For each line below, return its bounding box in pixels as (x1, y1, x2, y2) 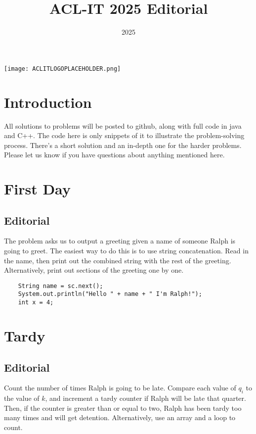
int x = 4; (18, 299, 54, 306)
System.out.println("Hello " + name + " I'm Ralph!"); (18, 290, 202, 298)
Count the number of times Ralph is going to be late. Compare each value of (4, 383, 236, 393)
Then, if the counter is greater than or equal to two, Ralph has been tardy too (4, 402, 242, 413)
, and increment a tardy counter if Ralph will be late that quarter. (45, 393, 246, 403)
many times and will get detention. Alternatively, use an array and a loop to (4, 412, 236, 423)
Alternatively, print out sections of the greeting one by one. (4, 265, 184, 275)
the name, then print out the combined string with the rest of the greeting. (4, 255, 231, 265)
